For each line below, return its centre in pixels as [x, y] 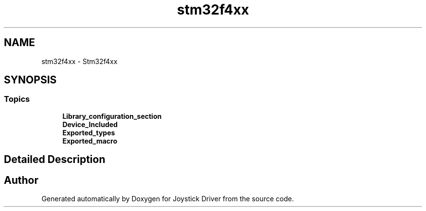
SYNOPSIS [30, 80]
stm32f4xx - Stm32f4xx [80, 61]
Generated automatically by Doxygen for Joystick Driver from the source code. [168, 199]
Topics [17, 99]
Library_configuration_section [112, 116]
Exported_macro [90, 141]
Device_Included [90, 124]
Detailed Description [55, 160]
